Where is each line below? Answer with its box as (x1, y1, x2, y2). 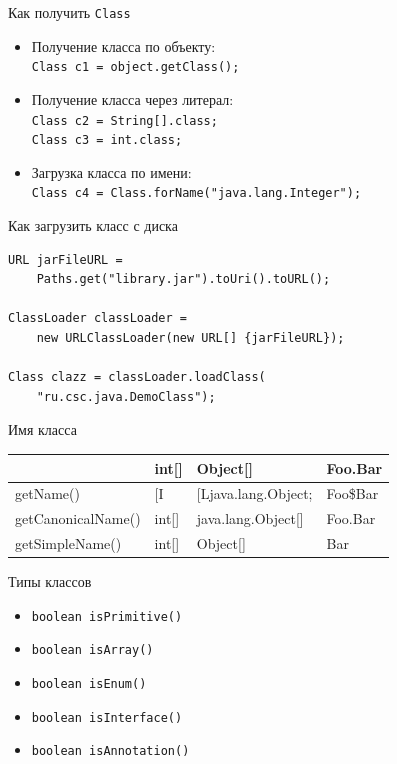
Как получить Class (8, 2, 131, 22)
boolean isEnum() (31, 677, 147, 692)
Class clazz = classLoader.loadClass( (8, 370, 266, 385)
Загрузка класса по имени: (31, 161, 192, 182)
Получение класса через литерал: (31, 88, 234, 109)
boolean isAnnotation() (31, 744, 190, 759)
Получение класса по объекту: (31, 35, 216, 56)
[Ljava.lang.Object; (196, 483, 313, 504)
